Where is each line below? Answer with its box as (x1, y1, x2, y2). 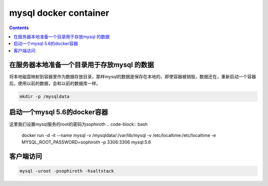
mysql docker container (9, 7, 109, 18)
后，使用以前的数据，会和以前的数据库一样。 (9, 81, 101, 87)
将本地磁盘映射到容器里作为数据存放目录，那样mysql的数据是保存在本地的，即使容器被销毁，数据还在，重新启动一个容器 (9, 73, 257, 79)
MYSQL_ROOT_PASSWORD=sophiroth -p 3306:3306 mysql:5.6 (21, 139, 151, 145)
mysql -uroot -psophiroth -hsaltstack (19, 168, 114, 174)
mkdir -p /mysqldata (19, 94, 69, 99)
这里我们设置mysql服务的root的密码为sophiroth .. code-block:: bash (9, 121, 148, 127)
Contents (9, 25, 29, 31)
